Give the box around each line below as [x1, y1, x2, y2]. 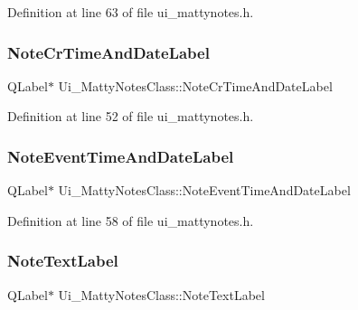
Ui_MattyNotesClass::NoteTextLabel [58, 285, 265, 304]
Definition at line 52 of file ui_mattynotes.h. [7, 107, 254, 126]
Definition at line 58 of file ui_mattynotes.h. [7, 211, 254, 230]
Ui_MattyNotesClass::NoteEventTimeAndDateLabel [58, 181, 351, 200]
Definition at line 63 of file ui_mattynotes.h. [7, 3, 254, 21]
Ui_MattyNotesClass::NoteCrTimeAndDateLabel [58, 76, 333, 95]
